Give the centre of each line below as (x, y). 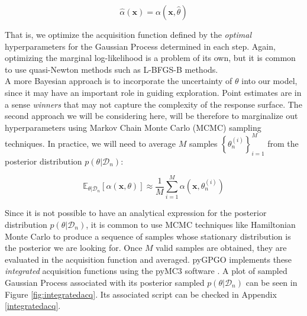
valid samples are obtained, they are (221, 248)
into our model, (269, 81)
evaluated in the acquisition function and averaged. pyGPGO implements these (148, 259)
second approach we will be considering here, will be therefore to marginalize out (151, 116)
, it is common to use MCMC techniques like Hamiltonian (191, 224)
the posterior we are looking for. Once (74, 248)
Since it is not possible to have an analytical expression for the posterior (136, 213)
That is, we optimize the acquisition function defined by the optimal (128, 34)
